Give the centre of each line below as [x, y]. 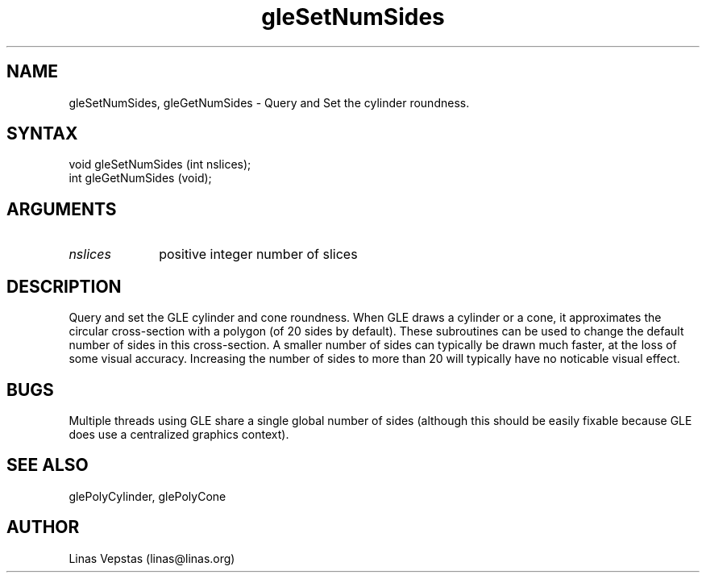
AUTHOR [43, 527]
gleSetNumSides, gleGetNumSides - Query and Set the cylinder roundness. [269, 102]
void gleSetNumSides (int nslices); [160, 165]
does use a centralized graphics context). [179, 434]
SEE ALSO [48, 465]
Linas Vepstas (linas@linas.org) [152, 558]
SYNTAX [42, 134]
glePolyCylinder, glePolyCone [147, 496]
